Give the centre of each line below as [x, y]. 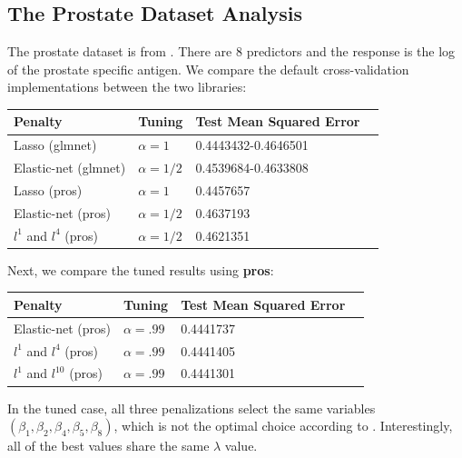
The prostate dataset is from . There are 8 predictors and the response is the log [231, 51]
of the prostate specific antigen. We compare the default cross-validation [208, 69]
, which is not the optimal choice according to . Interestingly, [283, 426]
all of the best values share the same [108, 446]
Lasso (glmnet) [55, 145]
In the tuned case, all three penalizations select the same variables [192, 408]
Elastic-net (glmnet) [70, 168]
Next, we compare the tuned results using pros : [141, 269]
